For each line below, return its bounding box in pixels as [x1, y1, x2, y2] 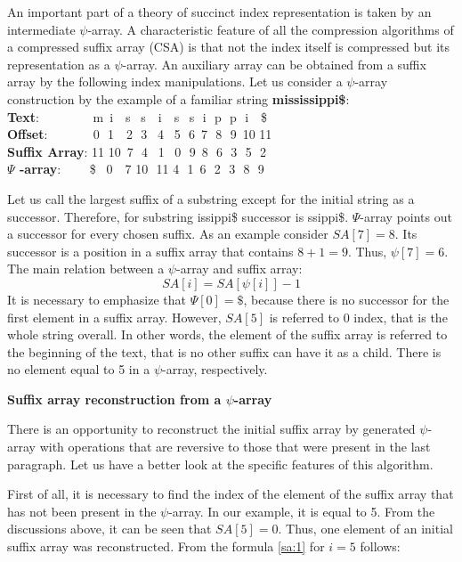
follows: [360, 537, 401, 556]
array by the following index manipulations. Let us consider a [7, 72, 343, 91]
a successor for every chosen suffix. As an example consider [7, 224, 328, 243]
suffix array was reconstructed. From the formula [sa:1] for [7, 537, 325, 556]
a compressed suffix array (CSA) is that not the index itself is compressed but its [7, 37, 450, 56]
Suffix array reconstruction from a [7, 389, 222, 408]
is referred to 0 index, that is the [269, 307, 448, 326]
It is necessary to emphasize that [7, 289, 186, 308]
